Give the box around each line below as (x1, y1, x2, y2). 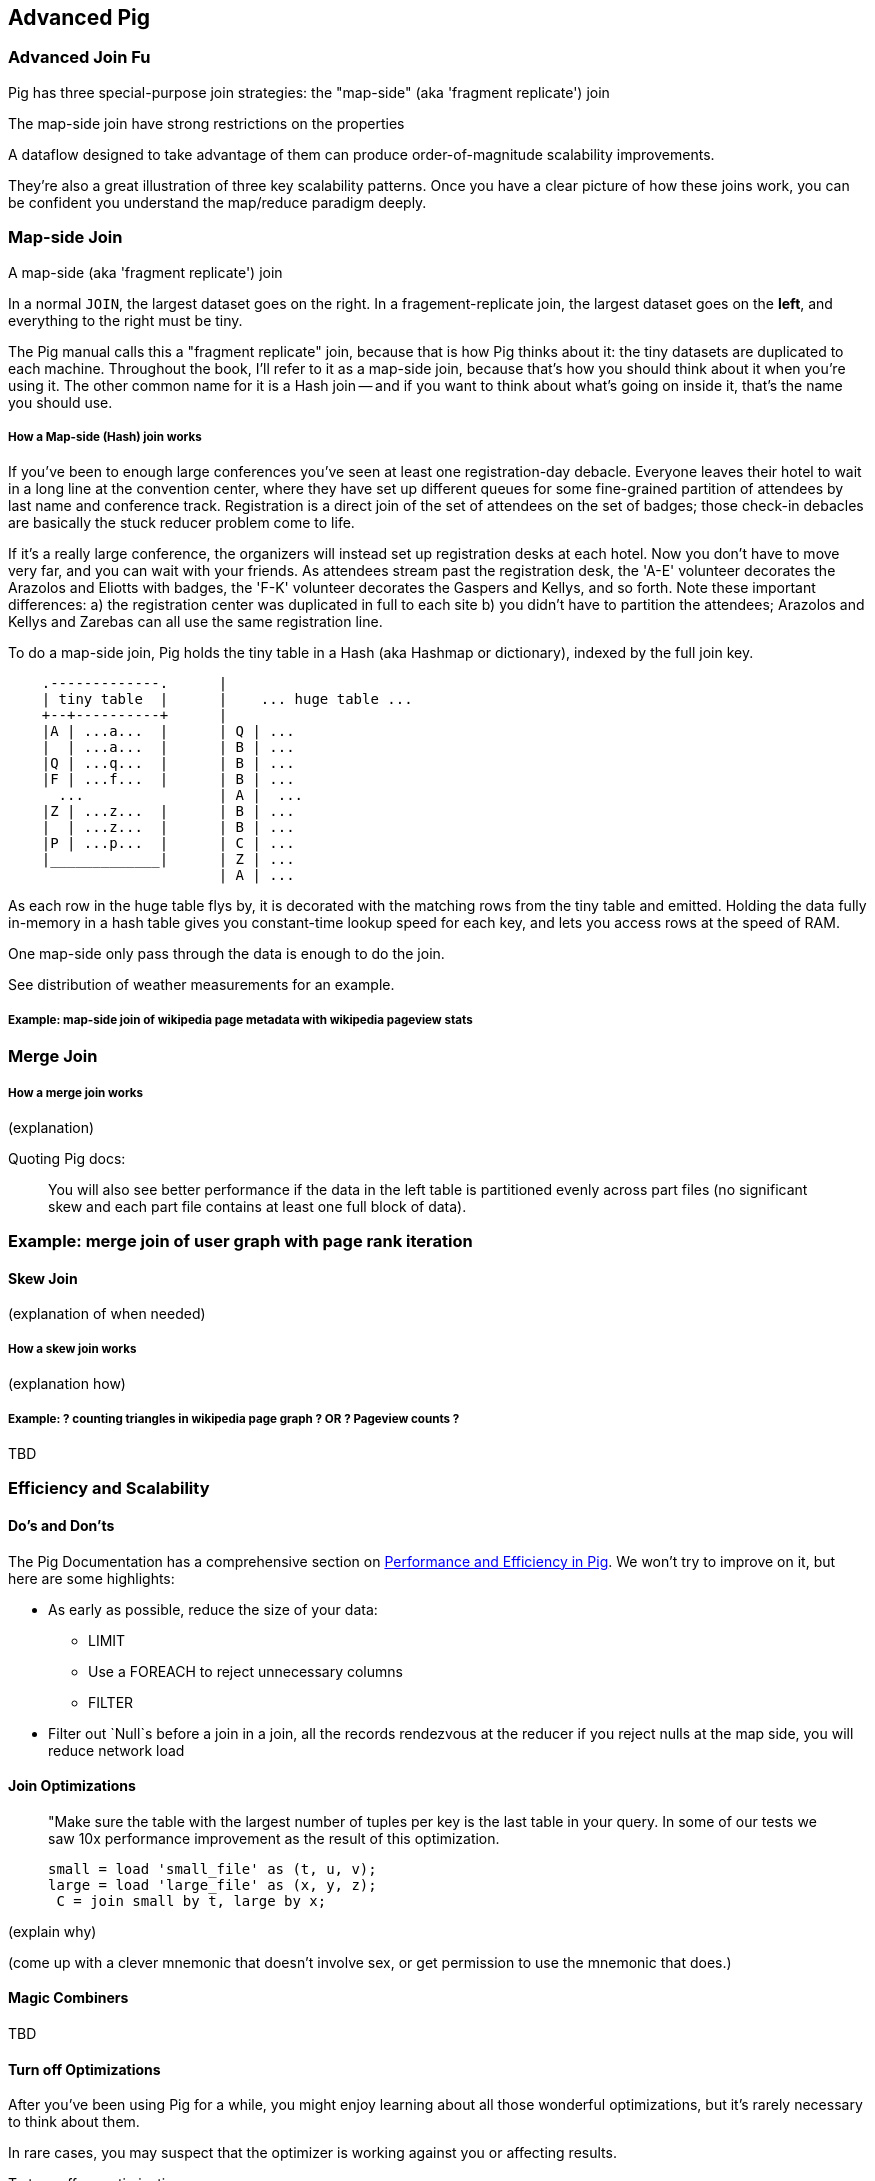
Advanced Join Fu (8, 47, 151, 68)
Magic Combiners (8, 1989, 129, 2007)
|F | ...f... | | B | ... (41, 771, 295, 788)
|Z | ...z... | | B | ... (41, 803, 295, 820)
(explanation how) (8, 1375, 126, 1393)
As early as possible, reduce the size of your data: (48, 1600, 378, 1618)
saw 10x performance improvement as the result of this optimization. (48, 1829, 500, 1847)
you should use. (8, 393, 113, 411)
